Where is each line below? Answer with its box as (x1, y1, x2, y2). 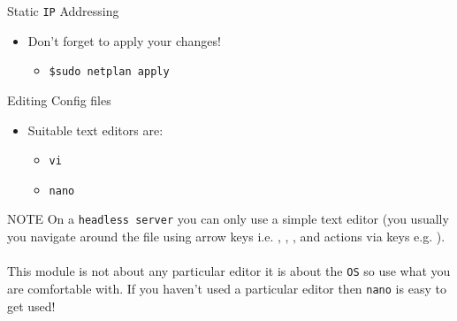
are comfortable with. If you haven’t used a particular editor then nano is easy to (7, 279, 446, 297)
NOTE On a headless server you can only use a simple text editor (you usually (7, 210, 449, 228)
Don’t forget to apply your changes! (27, 31, 221, 50)
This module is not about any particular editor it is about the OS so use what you (7, 262, 451, 280)
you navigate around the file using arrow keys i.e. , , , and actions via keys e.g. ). (7, 227, 446, 246)
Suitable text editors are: (27, 120, 164, 139)
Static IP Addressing (7, 2, 119, 19)
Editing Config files (7, 90, 111, 109)
